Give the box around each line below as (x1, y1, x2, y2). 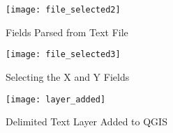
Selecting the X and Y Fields (6, 69, 130, 84)
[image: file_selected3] (6, 49, 121, 60)
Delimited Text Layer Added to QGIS (6, 114, 167, 129)
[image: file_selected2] (6, 5, 121, 15)
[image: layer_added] (6, 94, 106, 104)
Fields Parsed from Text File (6, 24, 128, 39)
